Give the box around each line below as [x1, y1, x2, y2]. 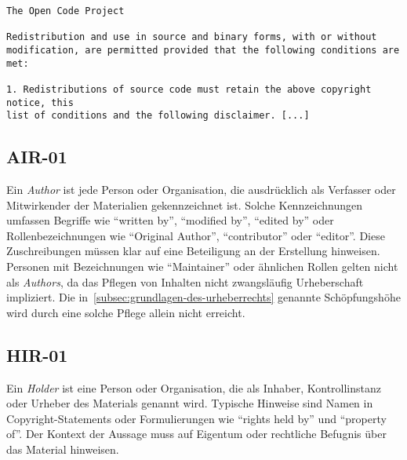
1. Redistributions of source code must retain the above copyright [6, 83, 372, 95]
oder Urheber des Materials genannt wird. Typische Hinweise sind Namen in [6, 395, 373, 411]
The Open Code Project [6, 5, 125, 16]
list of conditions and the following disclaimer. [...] [6, 110, 310, 122]
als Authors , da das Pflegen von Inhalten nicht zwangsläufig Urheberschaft [6, 273, 364, 290]
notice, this [6, 97, 74, 108]
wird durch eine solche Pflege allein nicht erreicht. [6, 304, 245, 320]
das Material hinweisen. [6, 441, 119, 458]
